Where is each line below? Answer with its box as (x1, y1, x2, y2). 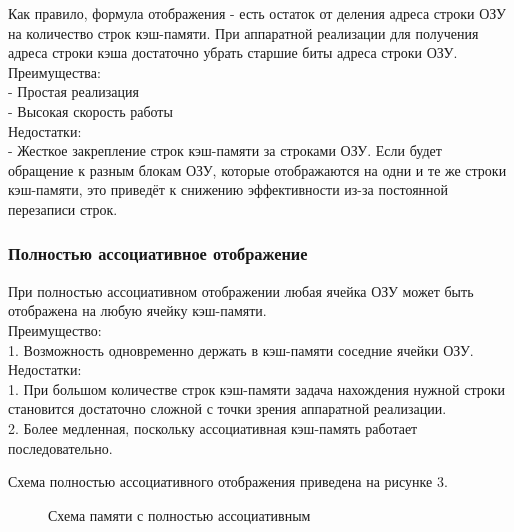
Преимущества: (8, 61, 101, 82)
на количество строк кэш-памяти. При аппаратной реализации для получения (8, 22, 479, 43)
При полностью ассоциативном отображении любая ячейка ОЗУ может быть (8, 280, 474, 301)
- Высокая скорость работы (8, 100, 173, 121)
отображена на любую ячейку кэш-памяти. (8, 300, 267, 321)
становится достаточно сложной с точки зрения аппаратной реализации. (8, 398, 447, 419)
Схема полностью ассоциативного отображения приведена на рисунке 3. (8, 471, 448, 492)
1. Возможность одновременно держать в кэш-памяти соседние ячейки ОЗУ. (8, 339, 474, 360)
